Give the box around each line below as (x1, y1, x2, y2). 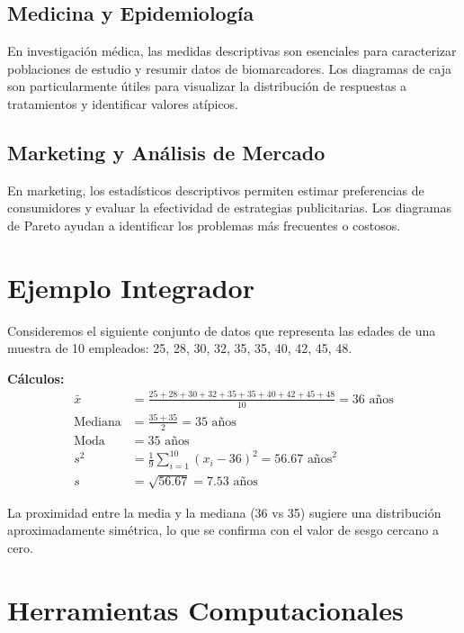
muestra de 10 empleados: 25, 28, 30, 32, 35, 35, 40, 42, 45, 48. (7, 339, 352, 357)
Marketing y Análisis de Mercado (7, 138, 326, 166)
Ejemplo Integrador (7, 268, 254, 305)
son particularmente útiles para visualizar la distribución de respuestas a (7, 77, 407, 95)
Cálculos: (7, 368, 65, 387)
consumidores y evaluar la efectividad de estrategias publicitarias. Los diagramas (7, 198, 452, 217)
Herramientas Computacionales (7, 591, 404, 628)
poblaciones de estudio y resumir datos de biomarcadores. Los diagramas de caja (7, 59, 452, 77)
